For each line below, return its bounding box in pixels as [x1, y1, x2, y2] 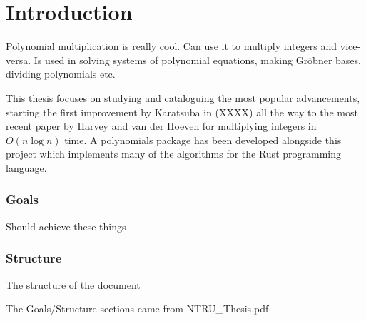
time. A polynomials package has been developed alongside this [64, 132, 342, 147]
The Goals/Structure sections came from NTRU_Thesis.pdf [6, 301, 269, 316]
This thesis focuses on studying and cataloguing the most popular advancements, [6, 90, 360, 105]
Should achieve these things [6, 218, 126, 233]
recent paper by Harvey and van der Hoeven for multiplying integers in [6, 118, 317, 133]
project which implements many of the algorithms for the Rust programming [6, 146, 342, 161]
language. [6, 160, 47, 175]
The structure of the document [6, 277, 141, 292]
